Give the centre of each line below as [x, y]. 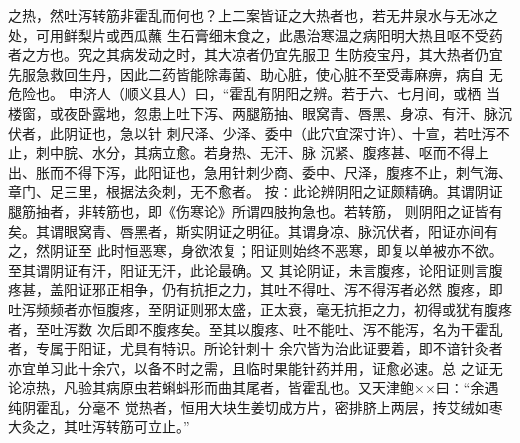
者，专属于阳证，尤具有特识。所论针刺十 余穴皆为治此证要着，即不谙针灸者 [255, 348]
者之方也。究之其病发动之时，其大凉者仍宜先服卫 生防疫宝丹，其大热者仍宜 [255, 54]
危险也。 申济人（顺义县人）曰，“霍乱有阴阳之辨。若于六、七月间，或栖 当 [254, 93]
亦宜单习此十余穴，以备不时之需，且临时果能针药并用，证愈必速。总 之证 [248, 367]
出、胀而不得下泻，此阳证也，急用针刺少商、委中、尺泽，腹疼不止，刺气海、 [260, 171]
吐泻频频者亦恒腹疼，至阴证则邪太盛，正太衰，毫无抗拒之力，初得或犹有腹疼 [260, 308]
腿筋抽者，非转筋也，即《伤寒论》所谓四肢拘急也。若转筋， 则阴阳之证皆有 [255, 210]
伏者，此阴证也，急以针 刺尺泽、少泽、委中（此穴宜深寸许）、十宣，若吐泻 [252, 132]
